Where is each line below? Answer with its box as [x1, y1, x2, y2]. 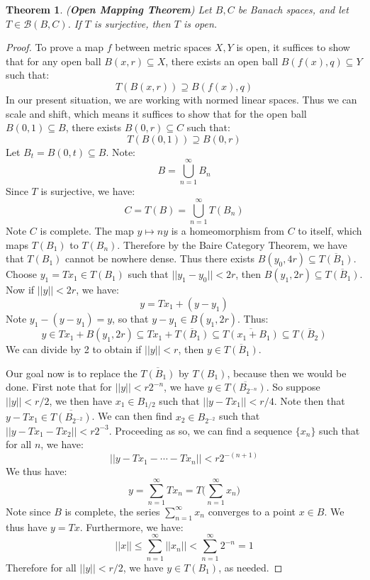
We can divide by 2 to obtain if [6, 342, 142, 357]
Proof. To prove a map [6, 40, 104, 55]
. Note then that [274, 393, 345, 408]
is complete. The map [40, 223, 134, 238]
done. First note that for [6, 379, 112, 394]
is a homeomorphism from [171, 223, 284, 238]
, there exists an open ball [165, 53, 279, 68]
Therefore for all [6, 559, 77, 574]
